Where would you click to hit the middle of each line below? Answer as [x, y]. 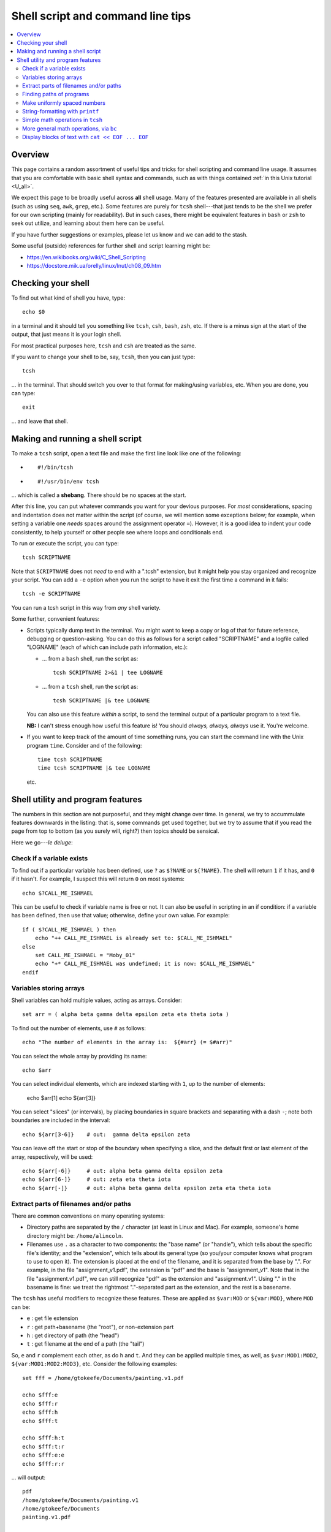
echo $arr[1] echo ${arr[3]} [61, 1098]
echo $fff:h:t [43, 1438]
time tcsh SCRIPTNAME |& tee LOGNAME [94, 768]
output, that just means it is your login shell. [67, 335]
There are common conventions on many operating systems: [88, 1216]
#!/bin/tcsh [55, 468]
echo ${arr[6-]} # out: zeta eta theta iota [97, 1179]
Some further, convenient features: [55, 619]
